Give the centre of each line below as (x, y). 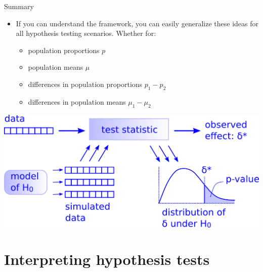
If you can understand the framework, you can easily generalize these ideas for (137, 23)
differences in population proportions (85, 84)
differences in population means (77, 101)
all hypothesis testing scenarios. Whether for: (86, 33)
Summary (19, 6)
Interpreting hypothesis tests (107, 259)
